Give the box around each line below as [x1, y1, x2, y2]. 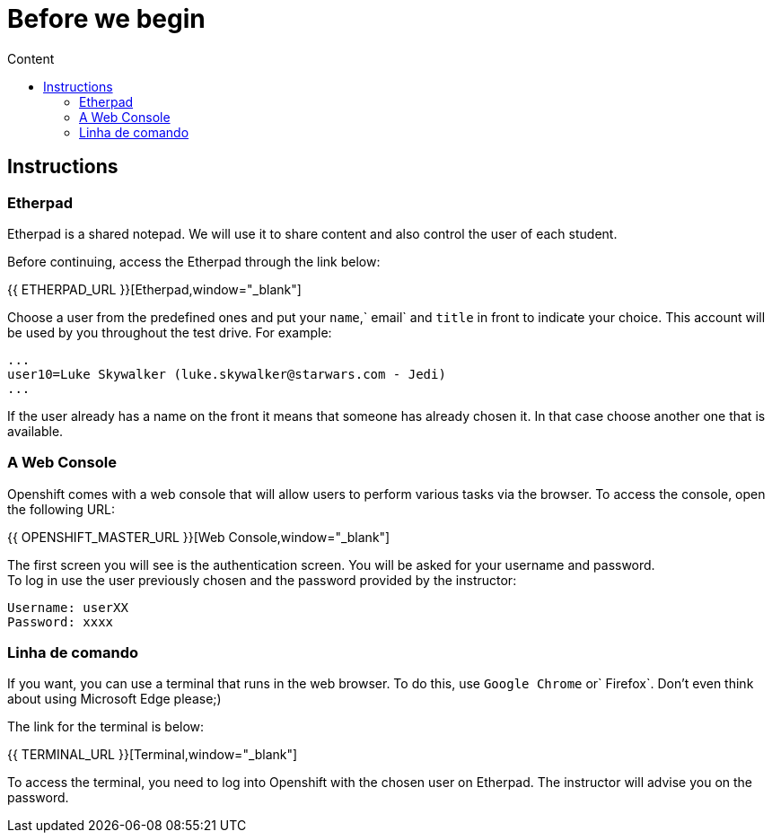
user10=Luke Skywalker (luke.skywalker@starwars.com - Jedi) [7, 366, 446, 381]
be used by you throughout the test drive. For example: [7, 324, 332, 340]
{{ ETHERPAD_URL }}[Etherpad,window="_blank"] [7, 281, 302, 297]
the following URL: [7, 501, 116, 517]
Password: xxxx [7, 614, 114, 629]
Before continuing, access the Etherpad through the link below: [7, 253, 381, 269]
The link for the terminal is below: [7, 719, 205, 735]
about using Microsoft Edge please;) [7, 691, 222, 707]
